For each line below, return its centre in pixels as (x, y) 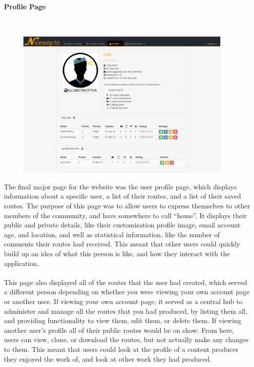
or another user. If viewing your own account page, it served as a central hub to (123, 301)
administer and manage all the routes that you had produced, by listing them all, (126, 311)
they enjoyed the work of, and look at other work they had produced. (108, 358)
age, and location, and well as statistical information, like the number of (112, 234)
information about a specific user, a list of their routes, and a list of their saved (123, 196)
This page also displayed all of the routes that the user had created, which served (126, 282)
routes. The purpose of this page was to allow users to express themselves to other (127, 206)
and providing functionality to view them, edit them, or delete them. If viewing (123, 320)
